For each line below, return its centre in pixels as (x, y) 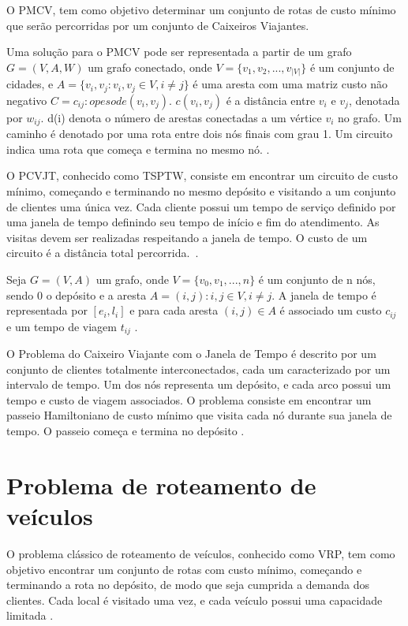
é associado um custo (331, 310)
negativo (27, 100)
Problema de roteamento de (161, 484)
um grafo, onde (132, 279)
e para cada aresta (174, 310)
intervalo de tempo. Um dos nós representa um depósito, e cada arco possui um (199, 384)
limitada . (30, 615)
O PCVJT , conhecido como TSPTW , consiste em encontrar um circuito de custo (202, 175)
